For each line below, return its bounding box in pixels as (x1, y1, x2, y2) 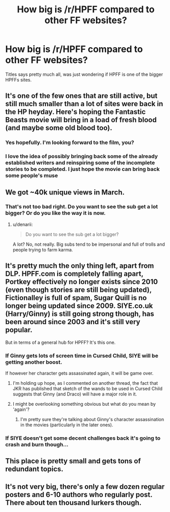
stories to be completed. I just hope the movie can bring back (5, 166, 160, 173)
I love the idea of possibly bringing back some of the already (5, 153, 158, 160)
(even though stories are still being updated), (5, 286, 152, 294)
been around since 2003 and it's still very (5, 318, 140, 326)
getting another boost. (5, 358, 62, 365)
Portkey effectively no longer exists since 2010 (5, 278, 158, 286)
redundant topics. (5, 465, 64, 474)
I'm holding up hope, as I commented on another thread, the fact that (12, 380, 158, 386)
